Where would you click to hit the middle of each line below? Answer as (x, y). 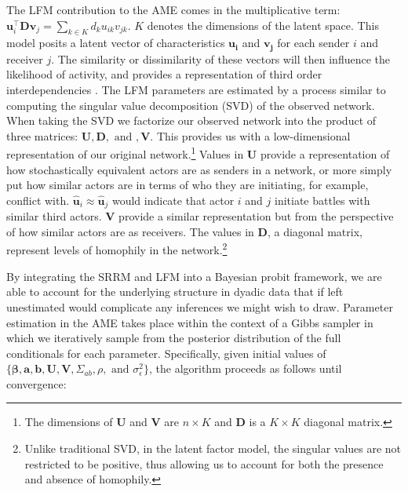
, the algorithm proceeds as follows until (245, 368)
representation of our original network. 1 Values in (125, 153)
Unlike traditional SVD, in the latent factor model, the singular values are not (213, 448)
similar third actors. (54, 216)
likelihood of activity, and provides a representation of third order (164, 74)
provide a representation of (325, 154)
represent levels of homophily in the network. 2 (117, 249)
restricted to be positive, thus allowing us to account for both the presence (204, 463)
